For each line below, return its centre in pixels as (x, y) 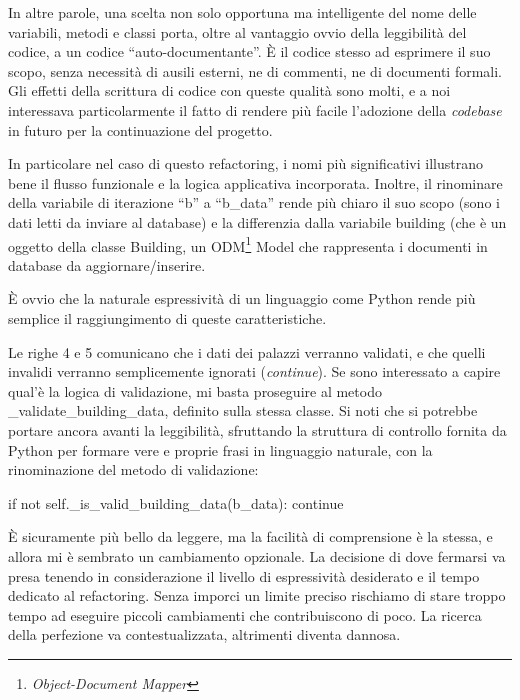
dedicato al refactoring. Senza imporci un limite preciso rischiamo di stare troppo (257, 595)
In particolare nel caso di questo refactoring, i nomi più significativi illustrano (245, 163)
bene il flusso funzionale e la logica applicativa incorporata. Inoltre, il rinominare (255, 182)
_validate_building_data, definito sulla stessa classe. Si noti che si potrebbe (243, 410)
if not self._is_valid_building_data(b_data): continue (176, 502)
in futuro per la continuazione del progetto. (140, 129)
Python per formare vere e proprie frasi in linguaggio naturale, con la (220, 449)
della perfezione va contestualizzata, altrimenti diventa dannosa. (204, 634)
